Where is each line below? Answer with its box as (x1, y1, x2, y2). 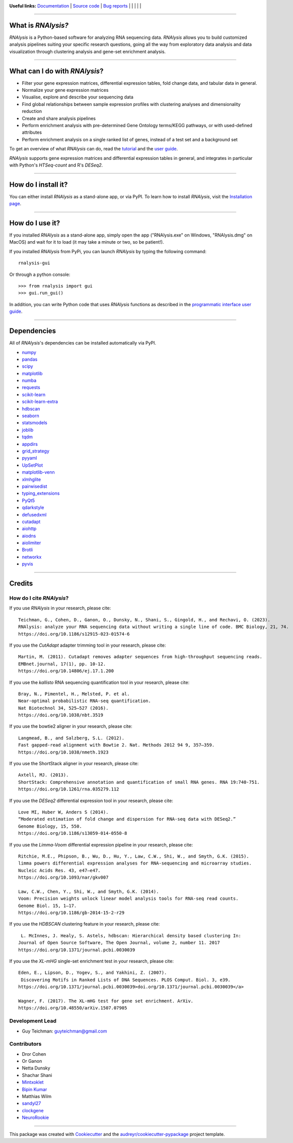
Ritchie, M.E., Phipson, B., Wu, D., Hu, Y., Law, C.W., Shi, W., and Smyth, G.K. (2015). (18, 853, 249, 859)
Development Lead (9, 1017, 56, 1024)
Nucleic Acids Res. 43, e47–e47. (18, 868, 101, 873)
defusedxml (22, 511, 47, 518)
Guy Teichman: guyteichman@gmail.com (22, 1028, 107, 1034)
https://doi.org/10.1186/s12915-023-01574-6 (18, 631, 130, 637)
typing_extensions (22, 490, 60, 496)
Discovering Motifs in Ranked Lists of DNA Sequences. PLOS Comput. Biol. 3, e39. (21, 977, 231, 983)
